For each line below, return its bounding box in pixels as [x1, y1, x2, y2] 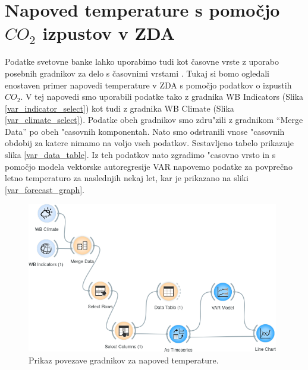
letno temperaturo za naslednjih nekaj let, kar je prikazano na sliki [5, 172, 249, 184]
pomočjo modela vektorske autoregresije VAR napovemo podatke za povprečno [5, 160, 293, 172]
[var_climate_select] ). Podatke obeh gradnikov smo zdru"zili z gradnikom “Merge [5, 113, 303, 126]
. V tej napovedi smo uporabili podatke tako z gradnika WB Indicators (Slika [20, 90, 304, 103]
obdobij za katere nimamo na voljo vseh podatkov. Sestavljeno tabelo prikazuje [5, 137, 294, 149]
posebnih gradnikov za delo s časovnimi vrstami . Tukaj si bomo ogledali [5, 67, 269, 79]
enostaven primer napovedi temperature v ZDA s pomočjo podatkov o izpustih [5, 78, 292, 91]
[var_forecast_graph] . [5, 183, 85, 195]
